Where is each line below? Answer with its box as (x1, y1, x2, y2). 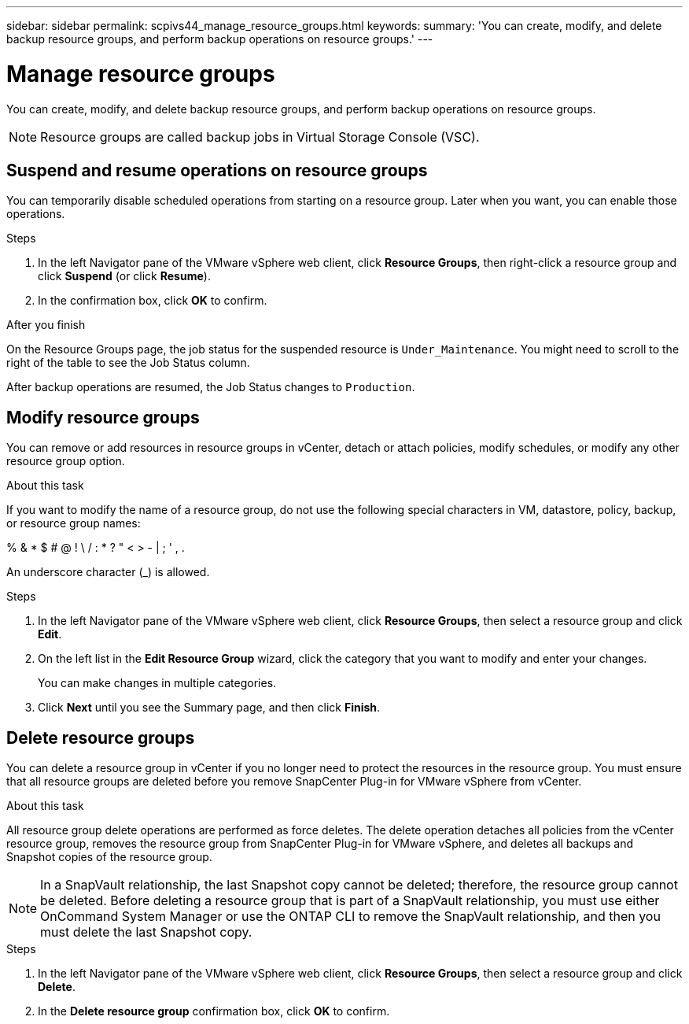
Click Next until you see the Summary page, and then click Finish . (38, 701, 381, 715)
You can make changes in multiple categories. (38, 676, 277, 690)
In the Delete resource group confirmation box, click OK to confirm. (38, 1004, 390, 1018)
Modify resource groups (6, 407, 200, 427)
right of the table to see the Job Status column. (6, 356, 250, 370)
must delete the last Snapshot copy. (40, 924, 252, 941)
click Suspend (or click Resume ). (38, 269, 211, 283)
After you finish (6, 318, 86, 332)
